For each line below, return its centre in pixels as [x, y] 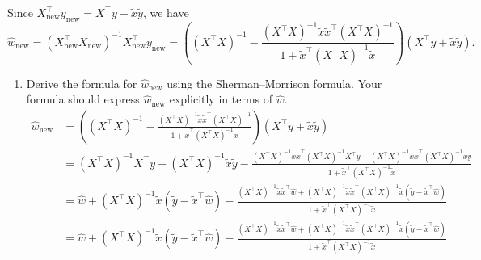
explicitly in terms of [221, 99]
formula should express [83, 99]
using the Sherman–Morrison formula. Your [274, 83]
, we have [166, 12]
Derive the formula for [82, 83]
